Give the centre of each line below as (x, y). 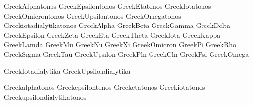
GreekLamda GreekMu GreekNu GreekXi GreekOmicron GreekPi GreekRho (120, 44)
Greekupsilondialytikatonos (45, 96)
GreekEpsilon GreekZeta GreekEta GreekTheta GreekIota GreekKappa (112, 35)
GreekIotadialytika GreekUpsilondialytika (67, 70)
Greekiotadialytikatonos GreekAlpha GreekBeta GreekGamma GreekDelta (117, 25)
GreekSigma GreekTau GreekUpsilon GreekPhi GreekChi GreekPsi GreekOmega (126, 54)
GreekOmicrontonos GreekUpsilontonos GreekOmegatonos (93, 15)
